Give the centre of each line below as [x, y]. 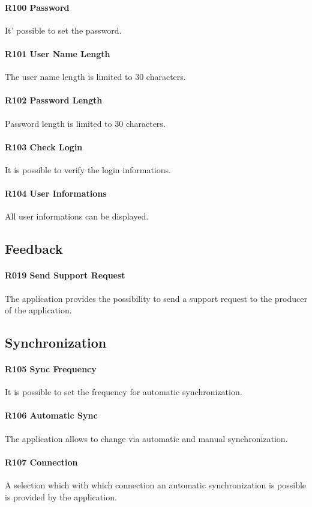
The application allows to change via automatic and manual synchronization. [146, 438]
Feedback [34, 249]
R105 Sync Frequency [51, 369]
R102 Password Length [54, 100]
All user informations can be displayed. [77, 216]
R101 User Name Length [58, 53]
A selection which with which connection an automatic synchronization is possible [156, 485]
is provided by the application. [61, 496]
